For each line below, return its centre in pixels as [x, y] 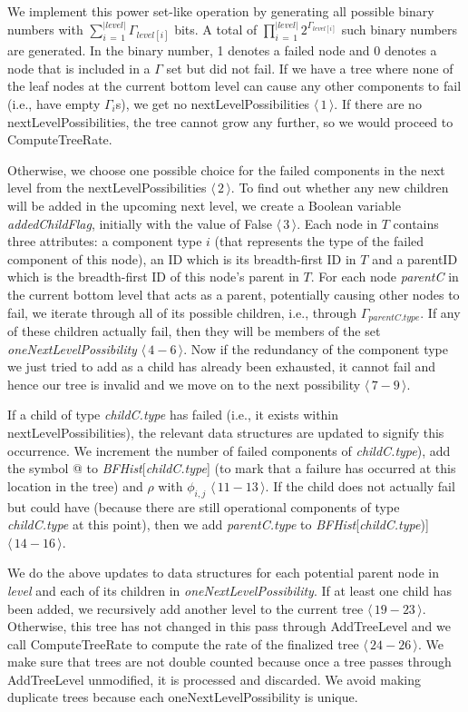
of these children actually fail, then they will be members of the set [194, 330]
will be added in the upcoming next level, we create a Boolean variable [204, 205]
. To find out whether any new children [340, 188]
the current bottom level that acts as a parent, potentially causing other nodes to [234, 294]
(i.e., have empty [54, 104]
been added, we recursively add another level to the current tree [185, 608]
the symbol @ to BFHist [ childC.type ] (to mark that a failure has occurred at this [232, 468]
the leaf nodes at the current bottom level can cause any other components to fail [234, 86]
